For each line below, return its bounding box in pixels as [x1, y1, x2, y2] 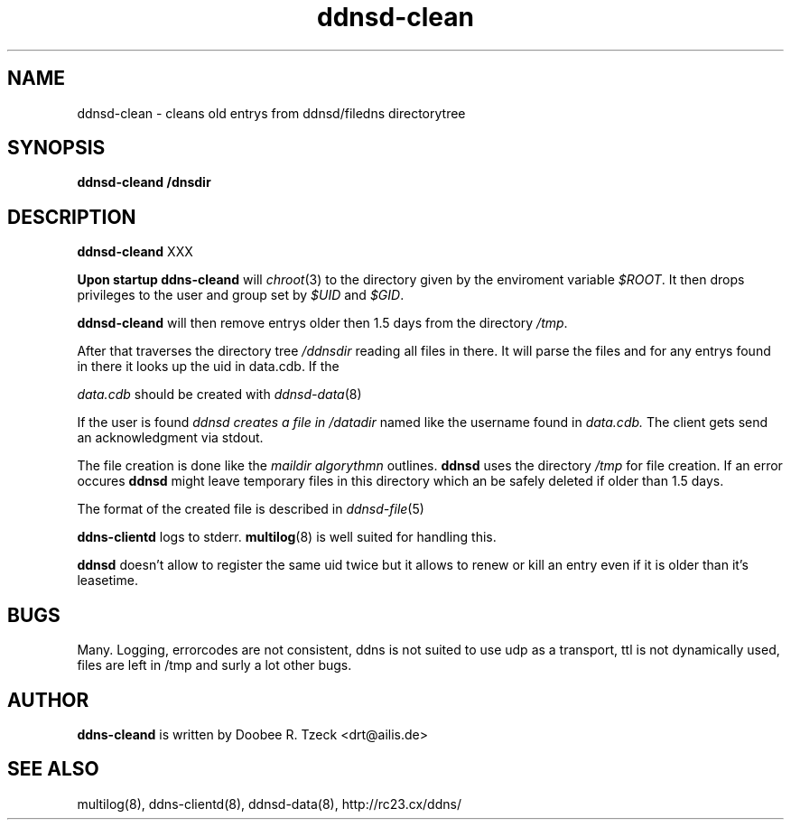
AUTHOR [7, 688, 89, 711]
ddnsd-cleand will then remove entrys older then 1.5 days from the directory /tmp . [77, 315, 568, 331]
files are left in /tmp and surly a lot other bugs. [77, 657, 352, 674]
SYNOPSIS [7, 136, 106, 160]
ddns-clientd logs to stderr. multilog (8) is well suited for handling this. [77, 529, 497, 545]
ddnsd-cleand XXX [77, 244, 193, 260]
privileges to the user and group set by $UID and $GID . [77, 287, 405, 303]
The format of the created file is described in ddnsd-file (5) [77, 501, 424, 517]
